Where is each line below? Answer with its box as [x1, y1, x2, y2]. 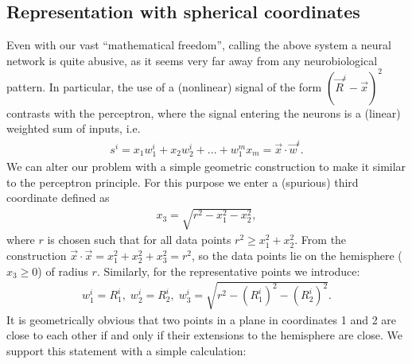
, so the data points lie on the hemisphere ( [192, 246, 402, 263]
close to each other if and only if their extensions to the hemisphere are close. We [6, 327, 402, 343]
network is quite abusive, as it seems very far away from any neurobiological [6, 52, 378, 68]
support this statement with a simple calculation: [6, 342, 247, 358]
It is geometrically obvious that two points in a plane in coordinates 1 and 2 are [6, 311, 397, 327]
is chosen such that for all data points [47, 231, 231, 248]
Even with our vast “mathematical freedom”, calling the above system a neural [6, 37, 391, 53]
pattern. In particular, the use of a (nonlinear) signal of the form [6, 78, 322, 95]
